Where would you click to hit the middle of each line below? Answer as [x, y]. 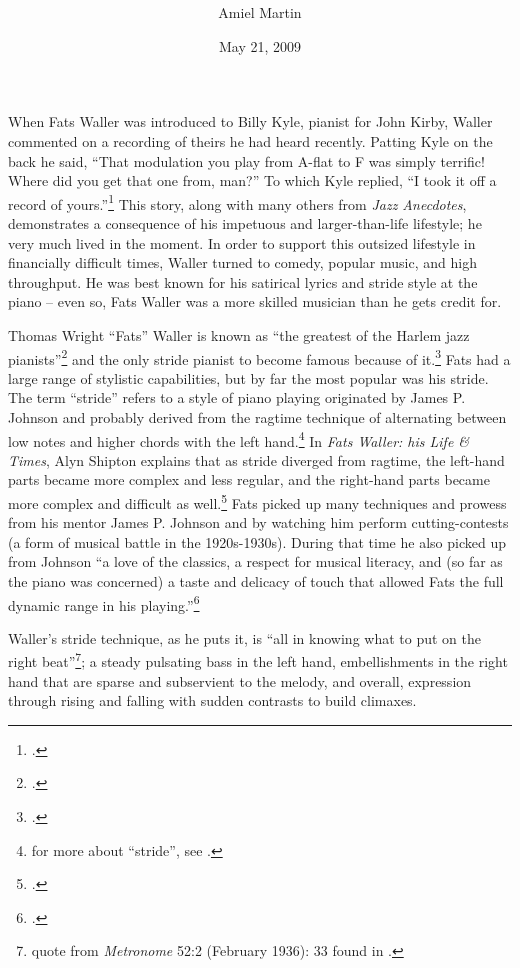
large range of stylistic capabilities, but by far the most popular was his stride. [248, 377]
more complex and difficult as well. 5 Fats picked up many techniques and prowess [257, 501]
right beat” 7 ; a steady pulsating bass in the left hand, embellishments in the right [258, 660]
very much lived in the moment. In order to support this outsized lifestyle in [242, 242]
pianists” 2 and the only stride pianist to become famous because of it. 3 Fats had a [259, 357]
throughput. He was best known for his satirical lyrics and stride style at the [243, 281]
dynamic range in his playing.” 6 [104, 603]
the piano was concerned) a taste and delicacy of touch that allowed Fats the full [256, 581]
